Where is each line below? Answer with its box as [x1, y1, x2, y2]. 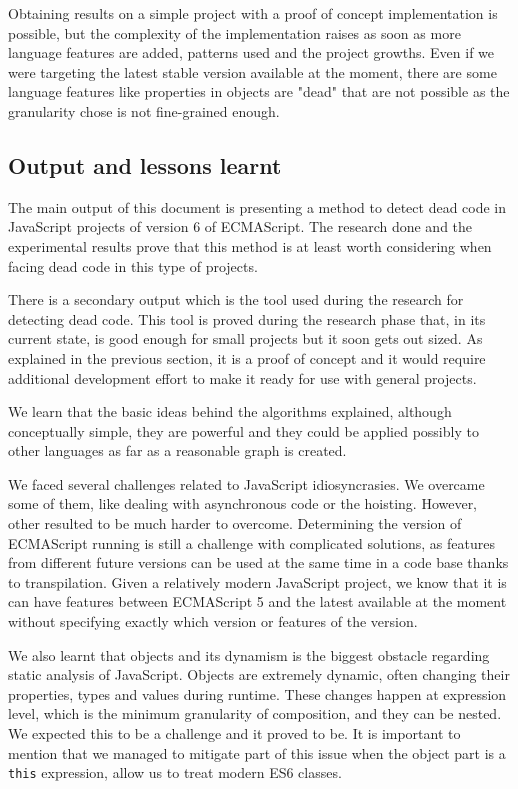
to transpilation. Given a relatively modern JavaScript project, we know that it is [8, 571, 507, 592]
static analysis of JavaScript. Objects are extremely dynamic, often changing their [8, 664, 510, 685]
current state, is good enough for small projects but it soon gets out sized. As [8, 328, 483, 349]
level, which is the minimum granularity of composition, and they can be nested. [8, 703, 502, 724]
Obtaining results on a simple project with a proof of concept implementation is [8, 3, 498, 23]
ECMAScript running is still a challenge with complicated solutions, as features [8, 532, 495, 553]
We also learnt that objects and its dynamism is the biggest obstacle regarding [8, 644, 490, 665]
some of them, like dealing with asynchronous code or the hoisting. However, [8, 493, 478, 514]
